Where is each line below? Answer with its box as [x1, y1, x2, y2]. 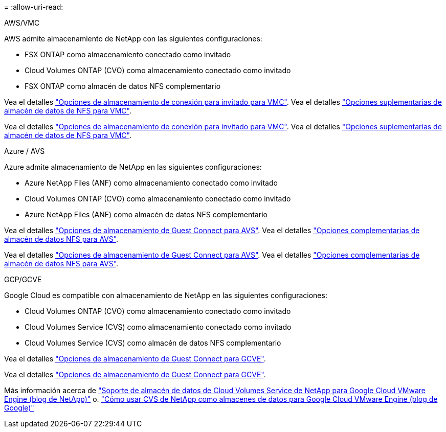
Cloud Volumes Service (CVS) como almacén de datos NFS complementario [25, 338, 281, 347]
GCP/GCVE [4, 275, 42, 284]
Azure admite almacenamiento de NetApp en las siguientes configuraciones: [4, 163, 262, 171]
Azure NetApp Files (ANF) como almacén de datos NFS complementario [25, 210, 267, 219]
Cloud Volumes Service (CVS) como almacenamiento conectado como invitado [25, 323, 292, 331]
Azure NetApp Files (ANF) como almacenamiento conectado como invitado [25, 178, 278, 187]
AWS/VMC [4, 18, 40, 27]
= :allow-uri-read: [4, 3, 63, 11]
